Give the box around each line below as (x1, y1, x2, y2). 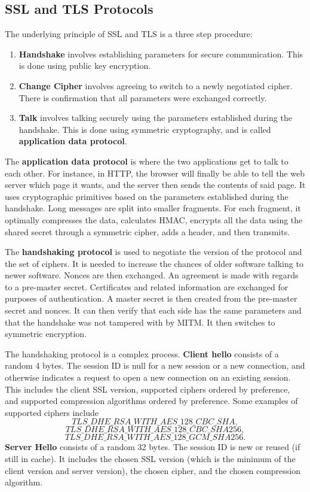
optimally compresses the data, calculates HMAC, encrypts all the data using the (5, 213, 303, 226)
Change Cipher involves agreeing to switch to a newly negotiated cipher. (19, 79, 293, 92)
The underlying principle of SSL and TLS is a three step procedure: (5, 28, 253, 40)
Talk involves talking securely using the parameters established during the (19, 111, 292, 124)
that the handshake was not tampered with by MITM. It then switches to (5, 315, 275, 328)
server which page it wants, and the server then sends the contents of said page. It (5, 178, 306, 191)
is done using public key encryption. (19, 59, 151, 72)
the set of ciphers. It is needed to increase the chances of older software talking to (5, 257, 303, 269)
